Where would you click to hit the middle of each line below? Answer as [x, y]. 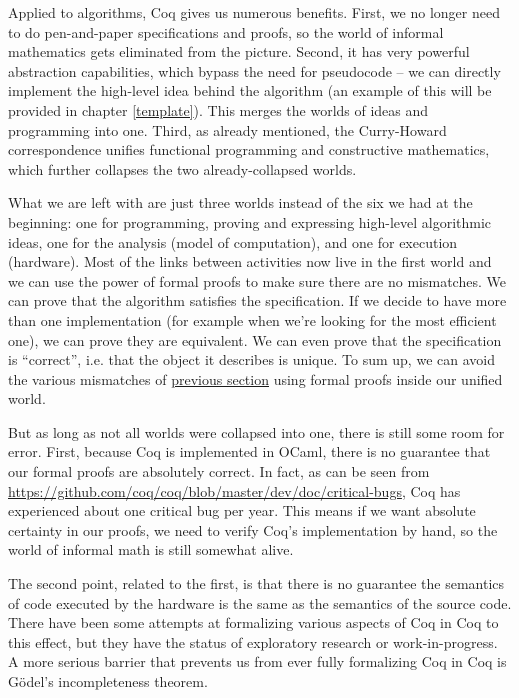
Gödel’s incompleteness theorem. [108, 681]
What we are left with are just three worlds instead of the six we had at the [240, 202]
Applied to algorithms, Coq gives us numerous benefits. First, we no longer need [254, 12]
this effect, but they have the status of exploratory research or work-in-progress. [253, 641]
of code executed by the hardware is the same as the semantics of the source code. [260, 602]
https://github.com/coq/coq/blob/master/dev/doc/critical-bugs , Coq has [234, 490]
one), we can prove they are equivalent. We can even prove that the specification [255, 339]
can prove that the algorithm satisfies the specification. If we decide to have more [257, 300]
